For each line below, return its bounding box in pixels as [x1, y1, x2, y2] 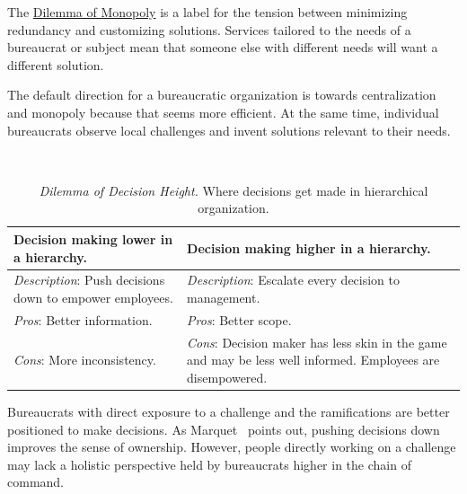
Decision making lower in [13, 229, 173, 248]
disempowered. [187, 367, 268, 386]
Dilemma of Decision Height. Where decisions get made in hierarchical [39, 181, 428, 199]
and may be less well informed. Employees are [187, 350, 440, 369]
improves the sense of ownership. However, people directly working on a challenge [7, 437, 456, 456]
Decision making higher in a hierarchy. [187, 238, 431, 257]
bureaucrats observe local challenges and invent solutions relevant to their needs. [7, 120, 451, 139]
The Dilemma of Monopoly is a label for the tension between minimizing [7, 3, 408, 21]
